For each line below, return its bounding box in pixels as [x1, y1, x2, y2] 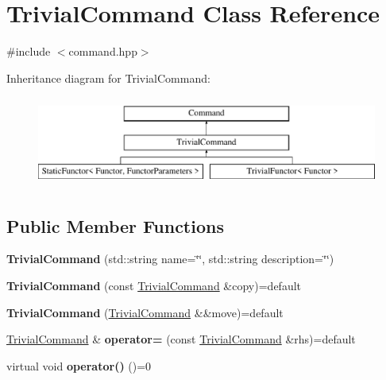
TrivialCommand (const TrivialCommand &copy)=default [6, 277, 302, 294]
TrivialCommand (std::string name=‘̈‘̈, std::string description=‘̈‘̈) [6, 250, 334, 267]
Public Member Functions [6, 213, 224, 238]
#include [6, 43, 51, 60]
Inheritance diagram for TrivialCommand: [6, 69, 210, 86]
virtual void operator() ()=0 [6, 357, 152, 374]
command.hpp [68, 43, 137, 60]
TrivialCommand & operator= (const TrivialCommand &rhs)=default [6, 331, 356, 347]
